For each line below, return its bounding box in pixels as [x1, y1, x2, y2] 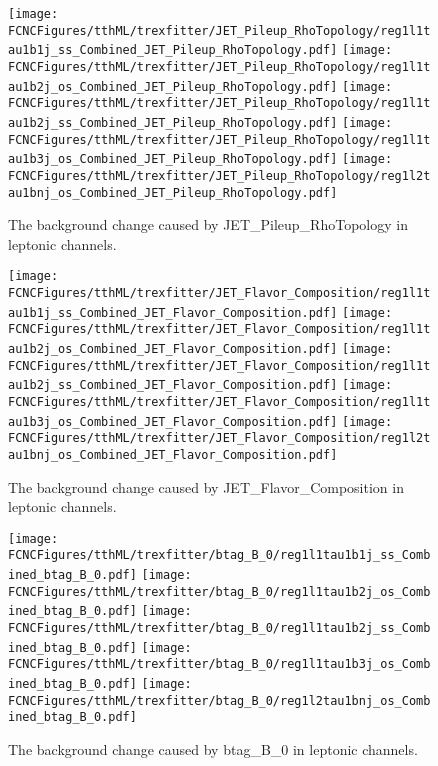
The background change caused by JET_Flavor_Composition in [8, 476, 404, 497]
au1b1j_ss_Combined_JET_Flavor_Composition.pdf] [8, 305, 338, 320]
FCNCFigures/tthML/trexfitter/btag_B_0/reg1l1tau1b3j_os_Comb [8, 657, 431, 672]
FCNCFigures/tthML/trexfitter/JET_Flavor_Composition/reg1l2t [8, 431, 431, 446]
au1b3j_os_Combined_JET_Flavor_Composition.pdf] [8, 414, 338, 429]
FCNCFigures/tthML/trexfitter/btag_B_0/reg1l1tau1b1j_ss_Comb [8, 548, 431, 563]
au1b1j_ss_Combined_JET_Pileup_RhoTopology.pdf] [8, 43, 338, 58]
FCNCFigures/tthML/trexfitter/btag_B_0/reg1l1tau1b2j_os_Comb [8, 584, 431, 599]
